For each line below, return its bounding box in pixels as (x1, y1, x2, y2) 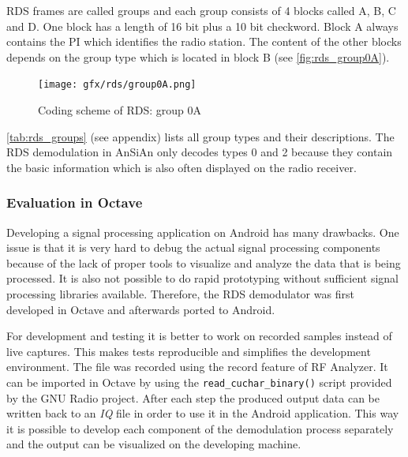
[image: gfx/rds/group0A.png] (38, 79, 197, 91)
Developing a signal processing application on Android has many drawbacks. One (6, 223, 399, 240)
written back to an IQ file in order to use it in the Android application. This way (6, 405, 399, 421)
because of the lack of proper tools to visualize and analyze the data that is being (6, 254, 401, 271)
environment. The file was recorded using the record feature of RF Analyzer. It (6, 358, 388, 375)
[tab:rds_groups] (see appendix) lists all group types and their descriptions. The (6, 128, 395, 144)
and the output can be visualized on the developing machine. (6, 436, 301, 452)
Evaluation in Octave (6, 193, 143, 212)
